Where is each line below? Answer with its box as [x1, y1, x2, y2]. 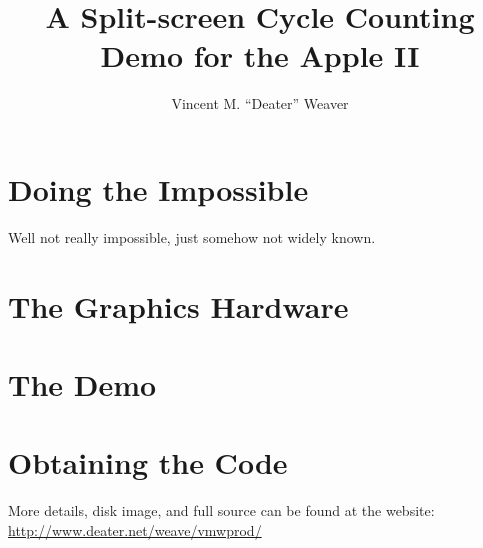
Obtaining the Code [8, 442, 288, 483]
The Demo [8, 364, 157, 404]
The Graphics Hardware [8, 285, 349, 326]
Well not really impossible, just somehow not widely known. [8, 226, 376, 247]
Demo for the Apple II [100, 35, 420, 76]
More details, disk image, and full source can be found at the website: [8, 500, 435, 521]
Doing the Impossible [8, 168, 309, 209]
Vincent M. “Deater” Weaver [171, 93, 349, 114]
